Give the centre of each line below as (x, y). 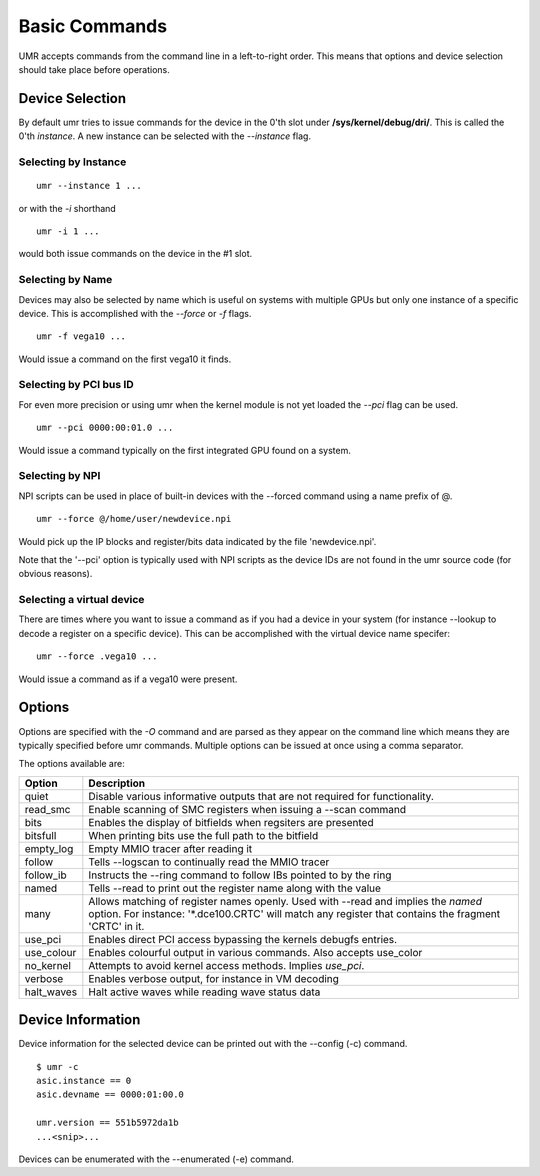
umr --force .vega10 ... (97, 656)
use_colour (50, 952)
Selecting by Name (65, 280)
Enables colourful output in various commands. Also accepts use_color (255, 952)
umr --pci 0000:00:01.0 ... (105, 428)
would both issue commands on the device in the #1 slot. (135, 254)
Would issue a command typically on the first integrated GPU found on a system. (185, 450)
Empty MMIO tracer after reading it (170, 848)
